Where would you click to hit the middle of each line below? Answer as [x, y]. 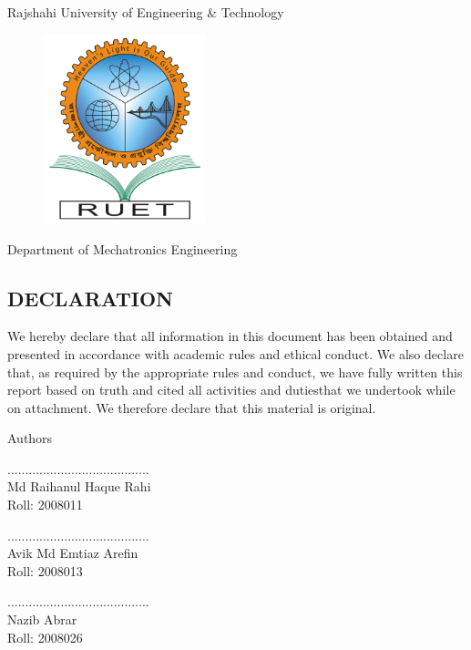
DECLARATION [90, 298]
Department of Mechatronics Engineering [123, 248]
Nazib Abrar [42, 619]
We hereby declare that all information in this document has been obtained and [230, 336]
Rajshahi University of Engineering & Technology [146, 12]
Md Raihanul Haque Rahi [79, 486]
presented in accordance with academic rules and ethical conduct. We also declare [235, 353]
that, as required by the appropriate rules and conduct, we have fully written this [235, 371]
